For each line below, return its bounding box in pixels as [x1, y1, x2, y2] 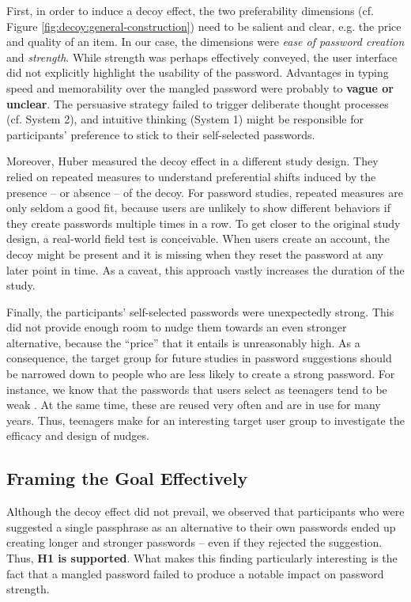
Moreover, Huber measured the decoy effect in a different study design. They [6, 153, 379, 169]
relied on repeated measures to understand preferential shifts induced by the [6, 168, 376, 184]
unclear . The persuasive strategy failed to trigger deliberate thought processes [6, 95, 389, 112]
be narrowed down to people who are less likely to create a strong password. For [6, 365, 395, 382]
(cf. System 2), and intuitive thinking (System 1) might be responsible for [6, 111, 364, 127]
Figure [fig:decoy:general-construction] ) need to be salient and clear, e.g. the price [6, 17, 402, 34]
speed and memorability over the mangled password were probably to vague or [6, 79, 394, 96]
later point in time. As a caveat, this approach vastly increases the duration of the [6, 261, 405, 278]
